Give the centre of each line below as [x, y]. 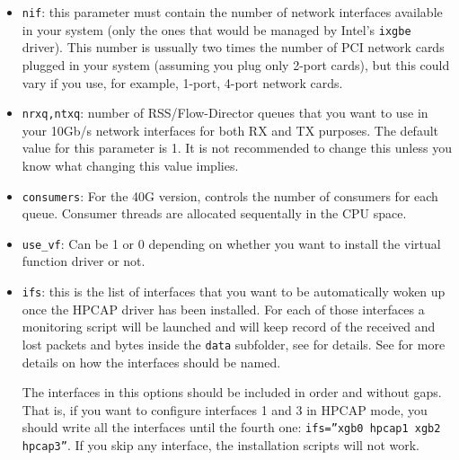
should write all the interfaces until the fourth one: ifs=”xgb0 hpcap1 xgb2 [231, 427]
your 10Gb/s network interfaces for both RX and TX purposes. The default [230, 130]
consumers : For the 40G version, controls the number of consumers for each [230, 195]
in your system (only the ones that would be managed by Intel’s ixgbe [216, 29]
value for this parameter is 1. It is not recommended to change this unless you [237, 148]
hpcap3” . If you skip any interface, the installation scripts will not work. [221, 444]
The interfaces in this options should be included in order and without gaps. [232, 392]
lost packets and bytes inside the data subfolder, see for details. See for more [234, 344]
